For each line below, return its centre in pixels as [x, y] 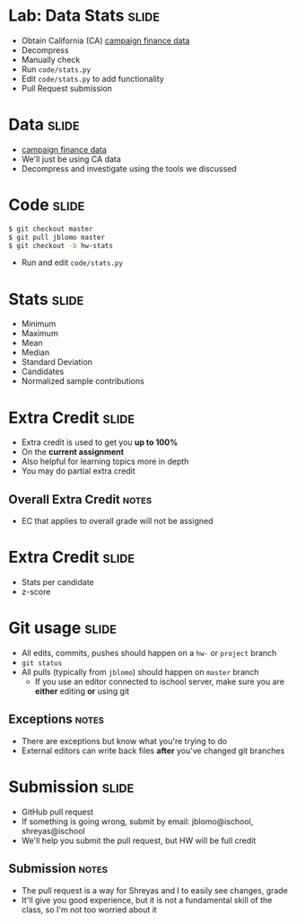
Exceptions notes [57, 720]
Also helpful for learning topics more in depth [105, 462]
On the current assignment [73, 452]
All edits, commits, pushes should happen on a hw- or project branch [149, 653]
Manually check [51, 59]
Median [35, 352]
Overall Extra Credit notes [80, 499]
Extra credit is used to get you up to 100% [100, 442]
